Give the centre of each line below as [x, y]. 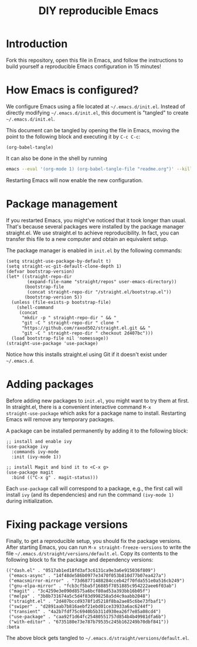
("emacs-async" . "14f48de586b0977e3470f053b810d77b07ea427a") [87, 575]
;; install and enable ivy [39, 441]
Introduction [37, 44]
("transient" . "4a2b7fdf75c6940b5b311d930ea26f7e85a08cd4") [85, 611]
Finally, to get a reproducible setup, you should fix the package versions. [94, 541]
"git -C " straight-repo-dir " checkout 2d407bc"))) [87, 333]
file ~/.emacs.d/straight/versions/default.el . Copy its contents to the [92, 553]
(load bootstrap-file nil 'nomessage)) [60, 338]
